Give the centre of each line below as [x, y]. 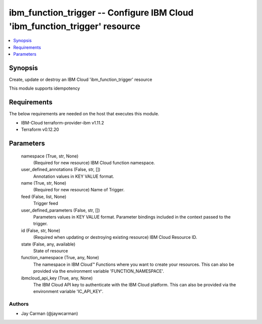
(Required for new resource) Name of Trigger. [79, 190]
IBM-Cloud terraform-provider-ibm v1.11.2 [63, 123]
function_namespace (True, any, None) [60, 258]
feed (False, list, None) [44, 197]
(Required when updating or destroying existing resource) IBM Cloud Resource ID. [115, 237]
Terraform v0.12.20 [40, 130]
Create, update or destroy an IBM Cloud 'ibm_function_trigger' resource [81, 79]
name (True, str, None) [44, 183]
